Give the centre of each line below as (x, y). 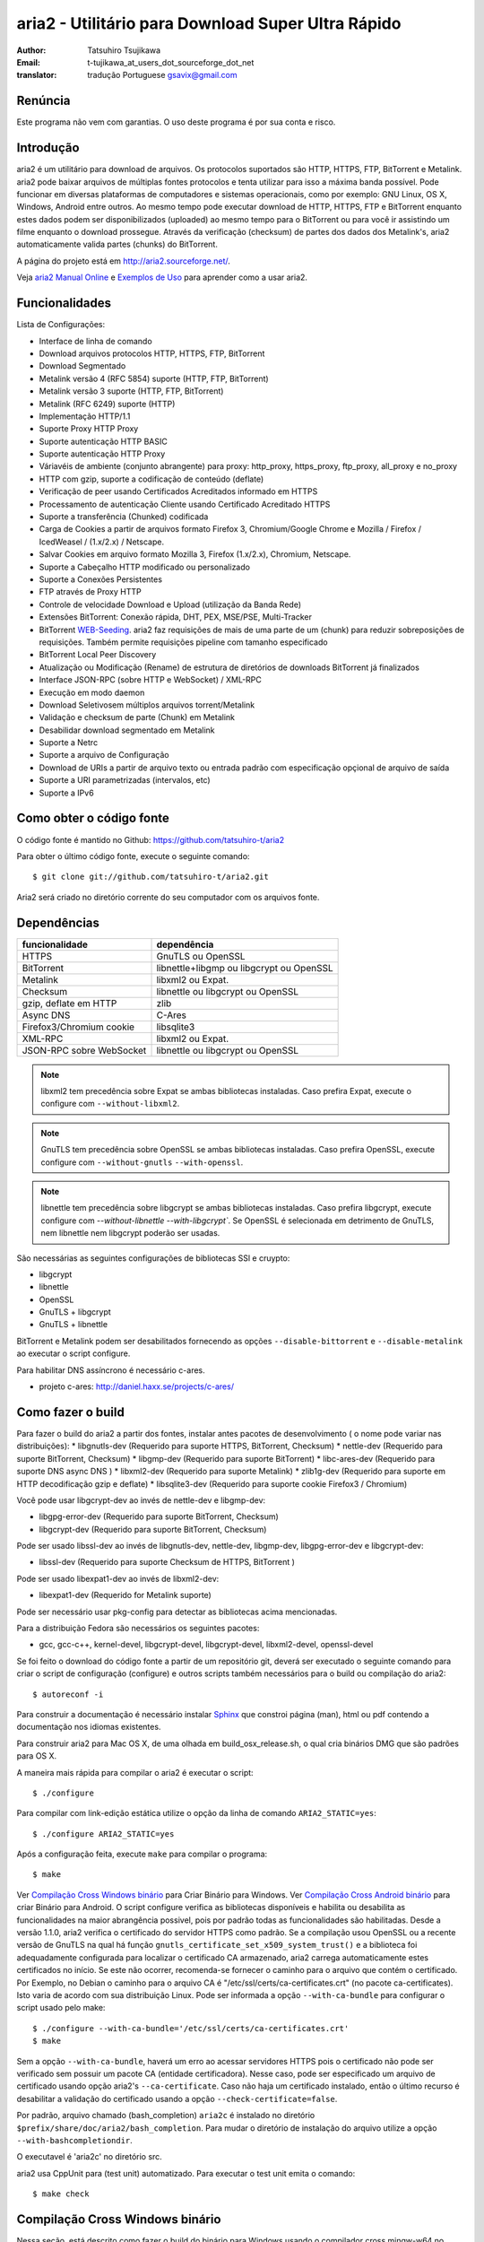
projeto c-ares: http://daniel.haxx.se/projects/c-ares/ (137, 1386)
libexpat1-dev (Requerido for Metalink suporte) (125, 1595)
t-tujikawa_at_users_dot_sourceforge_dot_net (171, 62)
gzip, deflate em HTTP (69, 1003)
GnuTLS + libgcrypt (75, 1312)
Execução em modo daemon (92, 692)
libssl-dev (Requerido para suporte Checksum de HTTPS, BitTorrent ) (167, 1562)
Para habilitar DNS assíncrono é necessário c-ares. (111, 1370)
